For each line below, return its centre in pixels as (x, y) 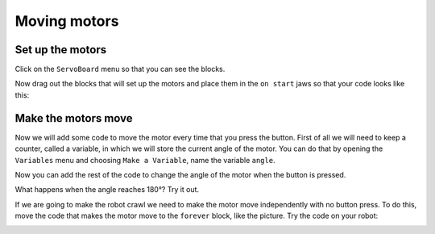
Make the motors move (74, 118)
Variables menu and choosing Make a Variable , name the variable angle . (145, 160)
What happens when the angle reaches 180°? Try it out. (107, 190)
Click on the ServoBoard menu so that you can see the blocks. (120, 69)
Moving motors (67, 21)
